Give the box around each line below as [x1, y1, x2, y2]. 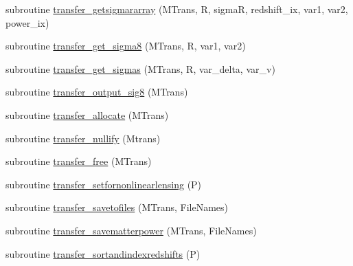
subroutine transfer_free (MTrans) [5, 154, 152, 168]
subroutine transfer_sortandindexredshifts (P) [5, 246, 201, 261]
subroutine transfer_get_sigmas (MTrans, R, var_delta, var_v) [5, 61, 275, 76]
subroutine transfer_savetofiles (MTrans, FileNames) [5, 200, 228, 214]
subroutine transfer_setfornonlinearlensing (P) [5, 177, 202, 191]
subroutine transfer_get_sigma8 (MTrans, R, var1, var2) [5, 38, 246, 53]
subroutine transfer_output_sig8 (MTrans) [5, 85, 188, 99]
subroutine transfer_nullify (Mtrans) [5, 131, 161, 145]
